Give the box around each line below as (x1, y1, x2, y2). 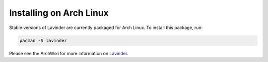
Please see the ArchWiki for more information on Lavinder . (9, 50, 129, 56)
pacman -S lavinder (19, 37, 67, 43)
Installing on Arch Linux (9, 7, 109, 18)
